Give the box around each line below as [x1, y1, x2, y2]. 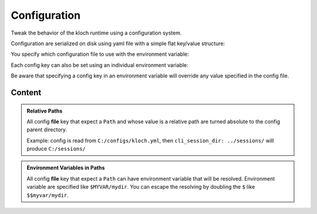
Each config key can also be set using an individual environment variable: [11, 62, 188, 69]
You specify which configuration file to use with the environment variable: [11, 50, 189, 58]
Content [11, 87, 42, 97]
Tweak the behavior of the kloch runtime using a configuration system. [11, 29, 182, 36]
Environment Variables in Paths [26, 164, 105, 171]
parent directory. [26, 126, 68, 133]
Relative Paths [26, 107, 63, 114]
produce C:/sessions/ [26, 145, 86, 152]
